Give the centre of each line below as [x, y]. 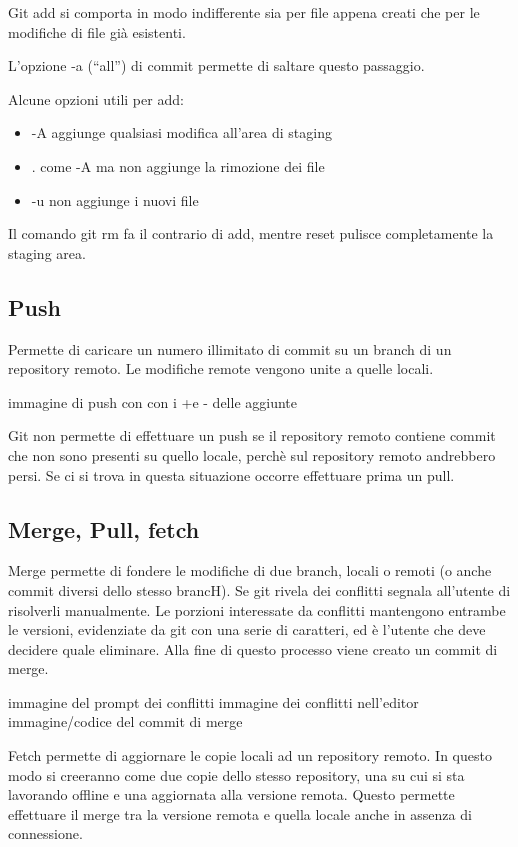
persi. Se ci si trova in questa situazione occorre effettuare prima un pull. [231, 474]
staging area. [47, 252]
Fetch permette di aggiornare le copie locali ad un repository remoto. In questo [250, 755]
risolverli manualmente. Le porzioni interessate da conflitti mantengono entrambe [257, 609]
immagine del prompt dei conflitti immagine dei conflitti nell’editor [213, 701]
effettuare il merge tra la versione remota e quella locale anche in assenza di [240, 813]
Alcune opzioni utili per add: [96, 98]
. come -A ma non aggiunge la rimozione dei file [178, 165]
